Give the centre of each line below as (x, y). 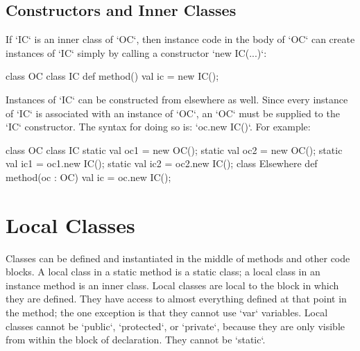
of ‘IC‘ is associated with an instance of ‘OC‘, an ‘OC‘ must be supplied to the (173, 113)
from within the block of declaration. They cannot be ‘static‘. (136, 340)
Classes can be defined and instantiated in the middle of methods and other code (178, 258)
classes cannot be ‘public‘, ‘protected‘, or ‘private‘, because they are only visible (175, 326)
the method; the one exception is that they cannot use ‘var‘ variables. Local (167, 313)
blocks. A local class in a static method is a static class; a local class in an (163, 272)
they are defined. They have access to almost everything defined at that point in (176, 299)
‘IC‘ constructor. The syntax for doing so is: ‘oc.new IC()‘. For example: (158, 127)
